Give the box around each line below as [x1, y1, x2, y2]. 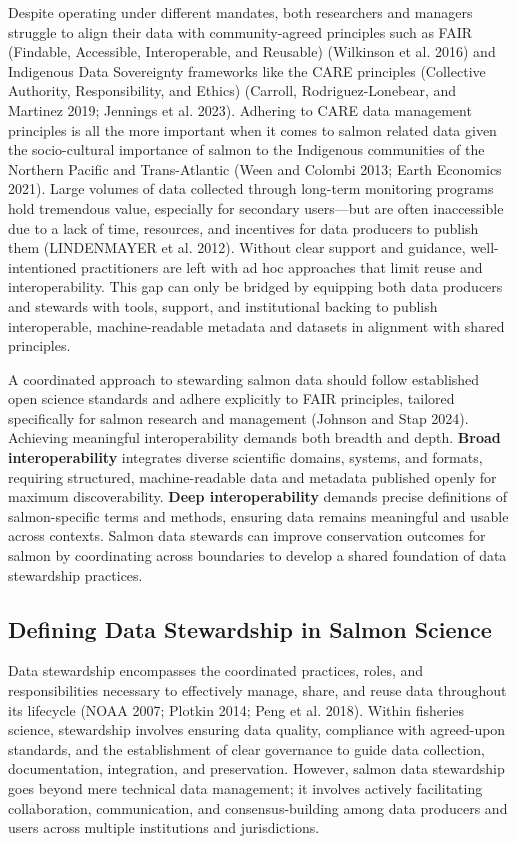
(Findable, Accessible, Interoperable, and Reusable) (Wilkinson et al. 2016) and [8, 41, 496, 62]
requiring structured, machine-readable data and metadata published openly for [8, 466, 497, 487]
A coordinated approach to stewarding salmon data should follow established [8, 368, 480, 389]
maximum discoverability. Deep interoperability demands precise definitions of [8, 486, 508, 507]
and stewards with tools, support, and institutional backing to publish [8, 295, 438, 316]
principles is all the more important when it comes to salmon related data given [8, 119, 497, 140]
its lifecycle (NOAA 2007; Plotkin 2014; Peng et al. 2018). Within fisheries [8, 699, 465, 720]
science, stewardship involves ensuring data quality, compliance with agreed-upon [8, 719, 506, 740]
